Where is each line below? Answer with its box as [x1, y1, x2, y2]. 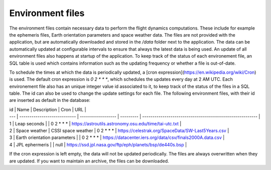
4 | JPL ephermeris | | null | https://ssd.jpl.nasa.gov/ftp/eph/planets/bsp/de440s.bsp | [9, 141, 187, 147]
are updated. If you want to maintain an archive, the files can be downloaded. [9, 158, 169, 164]
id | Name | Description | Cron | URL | [9, 106, 86, 112]
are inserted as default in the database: [9, 97, 90, 103]
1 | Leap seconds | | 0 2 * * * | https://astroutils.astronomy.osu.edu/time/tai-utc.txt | [9, 120, 182, 126]
